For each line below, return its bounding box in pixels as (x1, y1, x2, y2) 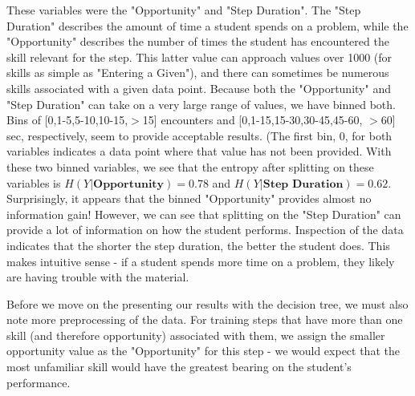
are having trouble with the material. (6, 269, 189, 285)
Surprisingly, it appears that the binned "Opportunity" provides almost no (6, 190, 372, 207)
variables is (6, 174, 61, 191)
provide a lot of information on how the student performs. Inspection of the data (6, 221, 404, 238)
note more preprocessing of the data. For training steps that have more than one (6, 311, 403, 328)
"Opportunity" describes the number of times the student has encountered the (6, 33, 389, 50)
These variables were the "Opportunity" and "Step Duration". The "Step (6, 2, 361, 18)
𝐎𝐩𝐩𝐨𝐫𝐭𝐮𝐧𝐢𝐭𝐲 (93, 178, 165, 190)
